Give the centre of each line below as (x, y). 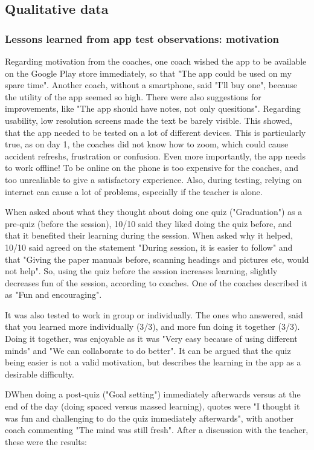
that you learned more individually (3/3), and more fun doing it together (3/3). (152, 326)
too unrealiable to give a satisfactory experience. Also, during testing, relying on (153, 179)
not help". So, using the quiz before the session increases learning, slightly (141, 271)
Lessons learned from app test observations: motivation (142, 38)
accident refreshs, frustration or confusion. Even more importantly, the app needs (155, 156)
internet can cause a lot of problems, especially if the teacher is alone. (134, 191)
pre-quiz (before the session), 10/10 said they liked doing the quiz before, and (149, 223)
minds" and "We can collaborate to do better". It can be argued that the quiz (148, 350)
